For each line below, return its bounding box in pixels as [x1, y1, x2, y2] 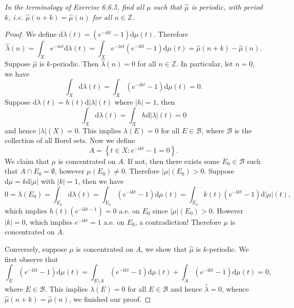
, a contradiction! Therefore [135, 216, 221, 227]
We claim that [5, 155, 50, 166]
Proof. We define [5, 29, 57, 39]
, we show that [141, 243, 187, 254]
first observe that [5, 253, 58, 264]
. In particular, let [176, 58, 233, 69]
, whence [222, 283, 249, 294]
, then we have [78, 175, 124, 186]
